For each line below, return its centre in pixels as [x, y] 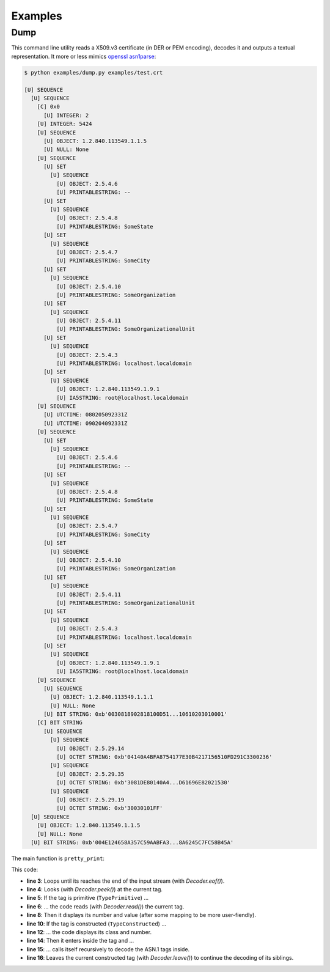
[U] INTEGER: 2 [66, 115]
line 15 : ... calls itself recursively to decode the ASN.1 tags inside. [108, 949]
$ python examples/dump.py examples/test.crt [94, 72]
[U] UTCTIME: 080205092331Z [86, 415]
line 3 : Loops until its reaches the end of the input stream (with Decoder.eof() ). [126, 881]
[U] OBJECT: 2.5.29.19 [90, 800]
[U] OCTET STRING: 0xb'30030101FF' [109, 808]
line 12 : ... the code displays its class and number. [89, 932]
